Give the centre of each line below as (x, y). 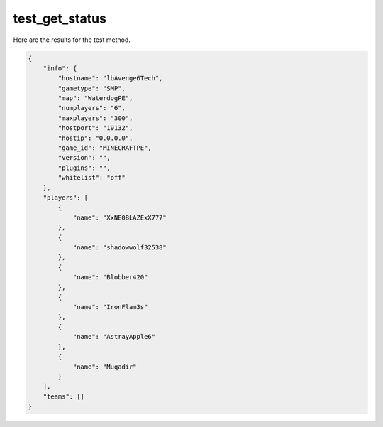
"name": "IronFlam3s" (110, 307)
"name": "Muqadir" (105, 367)
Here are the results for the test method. (72, 40)
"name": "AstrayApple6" (114, 337)
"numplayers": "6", (91, 108)
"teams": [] (64, 396)
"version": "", (84, 158)
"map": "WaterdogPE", (95, 98)
